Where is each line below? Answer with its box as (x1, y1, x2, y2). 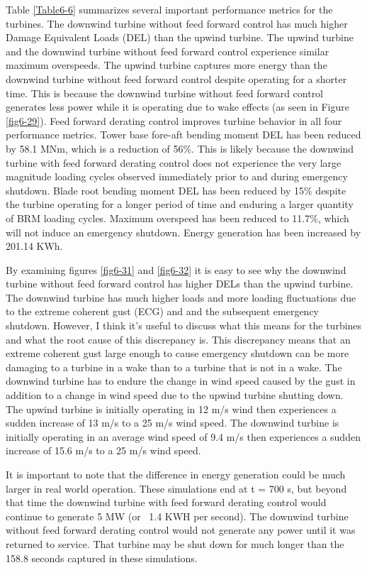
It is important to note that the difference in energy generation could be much (6, 467, 346, 481)
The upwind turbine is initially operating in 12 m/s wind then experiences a (6, 401, 337, 416)
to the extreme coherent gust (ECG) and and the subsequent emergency (6, 304, 319, 319)
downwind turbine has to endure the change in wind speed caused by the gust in (6, 373, 356, 388)
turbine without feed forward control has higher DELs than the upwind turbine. (6, 276, 354, 291)
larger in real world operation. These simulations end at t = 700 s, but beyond (6, 481, 347, 495)
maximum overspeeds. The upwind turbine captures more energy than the (6, 57, 327, 72)
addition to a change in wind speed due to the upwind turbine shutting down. (6, 388, 344, 402)
